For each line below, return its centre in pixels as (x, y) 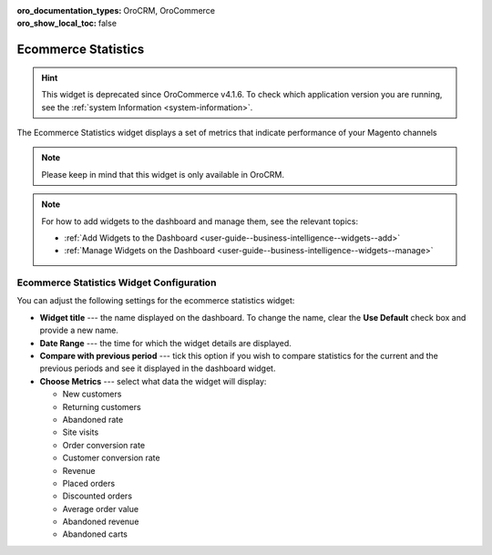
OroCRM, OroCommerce (169, 10)
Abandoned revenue (101, 522)
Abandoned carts (95, 534)
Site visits (81, 432)
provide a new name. (79, 330)
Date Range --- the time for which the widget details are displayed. (165, 343)
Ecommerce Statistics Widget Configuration (117, 283)
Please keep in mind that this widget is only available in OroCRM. (163, 174)
